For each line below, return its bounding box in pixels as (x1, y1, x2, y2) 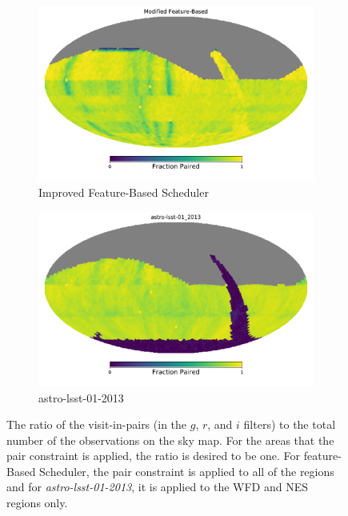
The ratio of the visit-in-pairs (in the (6, 416, 187, 433)
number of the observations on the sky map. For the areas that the (6, 431, 334, 448)
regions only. (6, 494, 68, 511)
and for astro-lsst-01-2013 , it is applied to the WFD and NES (6, 478, 308, 495)
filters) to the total (243, 416, 336, 433)
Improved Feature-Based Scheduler (38, 183, 209, 200)
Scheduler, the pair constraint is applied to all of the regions (39, 462, 334, 479)
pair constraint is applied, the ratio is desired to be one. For (6, 447, 301, 464)
